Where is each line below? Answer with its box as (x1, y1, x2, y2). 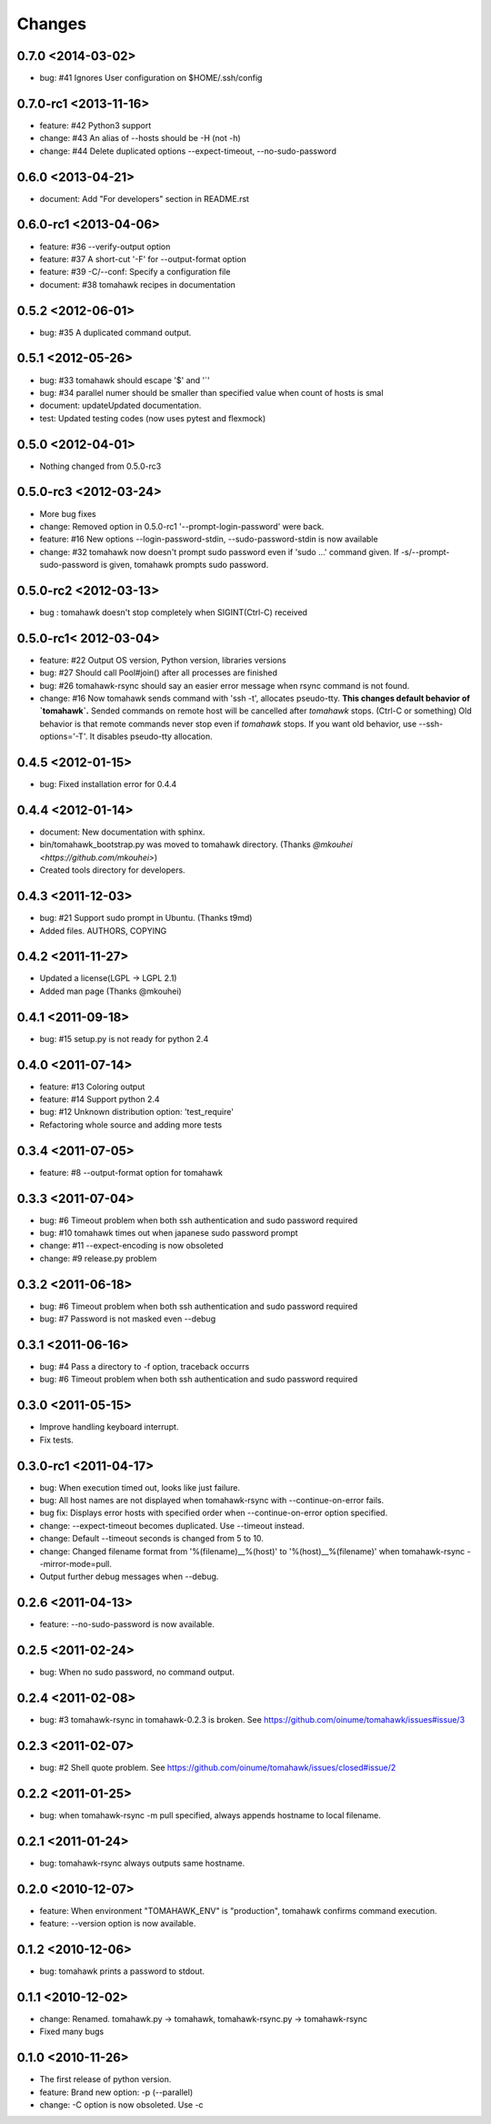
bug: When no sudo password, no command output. (39, 1666, 235, 1678)
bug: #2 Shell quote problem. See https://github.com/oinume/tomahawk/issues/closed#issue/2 (39, 1762, 396, 1773)
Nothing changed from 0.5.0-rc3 (39, 460, 162, 471)
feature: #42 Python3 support (39, 119, 152, 131)
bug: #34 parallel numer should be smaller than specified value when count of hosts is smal (39, 387, 384, 398)
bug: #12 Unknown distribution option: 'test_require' (39, 1107, 234, 1118)
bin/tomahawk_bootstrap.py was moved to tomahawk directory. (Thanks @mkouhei (39, 839, 354, 850)
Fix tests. (39, 1434, 75, 1445)
